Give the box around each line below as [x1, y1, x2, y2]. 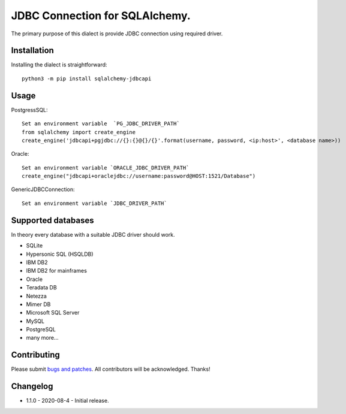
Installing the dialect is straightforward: [11, 61, 107, 68]
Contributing [11, 350, 60, 360]
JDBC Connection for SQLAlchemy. [11, 9, 191, 22]
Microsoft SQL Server [26, 309, 80, 316]
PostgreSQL [26, 326, 56, 333]
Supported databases [11, 215, 94, 225]
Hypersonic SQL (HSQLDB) [26, 250, 94, 258]
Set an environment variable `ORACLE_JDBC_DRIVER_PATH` [22, 164, 189, 171]
